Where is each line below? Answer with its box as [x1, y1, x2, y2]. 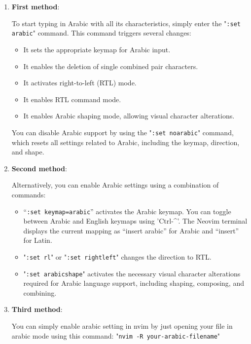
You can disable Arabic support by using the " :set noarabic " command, [11, 127, 234, 137]
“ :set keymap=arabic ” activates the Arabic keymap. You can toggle [23, 206, 231, 216]
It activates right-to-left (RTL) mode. [23, 77, 137, 88]
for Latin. [23, 235, 52, 245]
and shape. [11, 147, 44, 157]
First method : [11, 1, 60, 11]
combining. [23, 287, 57, 298]
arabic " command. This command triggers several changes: [11, 28, 191, 38]
